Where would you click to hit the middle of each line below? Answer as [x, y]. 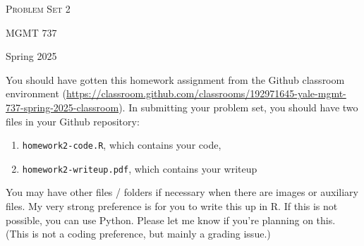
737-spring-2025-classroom [62, 107]
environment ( [36, 93]
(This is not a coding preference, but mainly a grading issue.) [138, 234]
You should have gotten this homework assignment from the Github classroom [175, 79]
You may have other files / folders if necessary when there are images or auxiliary [182, 192]
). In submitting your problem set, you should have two [238, 107]
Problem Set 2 [38, 8]
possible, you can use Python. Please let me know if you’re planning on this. [171, 220]
